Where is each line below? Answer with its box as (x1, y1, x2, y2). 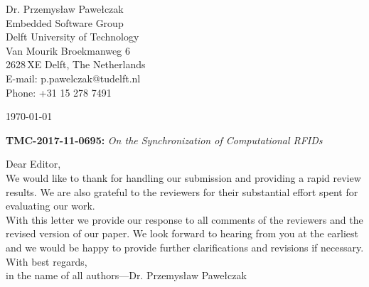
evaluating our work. (6, 198, 95, 213)
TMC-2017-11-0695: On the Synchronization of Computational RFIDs (6, 132, 323, 147)
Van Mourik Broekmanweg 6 (6, 43, 130, 58)
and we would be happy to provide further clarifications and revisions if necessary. (6, 239, 364, 254)
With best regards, (6, 254, 87, 269)
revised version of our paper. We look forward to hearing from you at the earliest (6, 226, 359, 241)
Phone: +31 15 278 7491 (6, 85, 112, 99)
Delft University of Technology (6, 29, 139, 44)
